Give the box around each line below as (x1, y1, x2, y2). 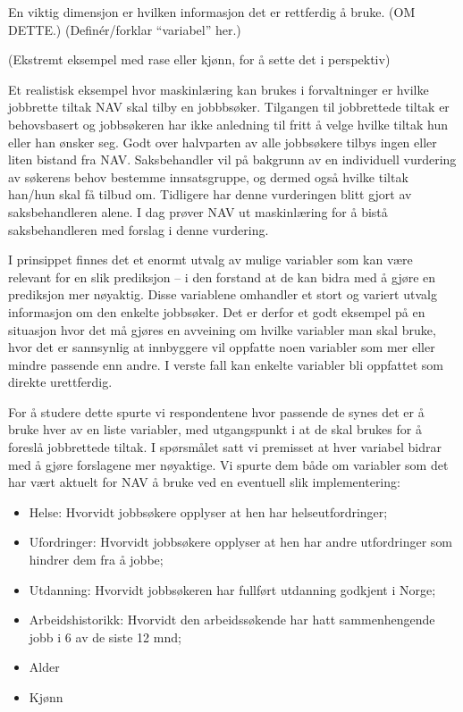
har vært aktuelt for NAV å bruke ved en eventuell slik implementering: (8, 473, 400, 491)
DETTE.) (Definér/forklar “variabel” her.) (8, 20, 241, 38)
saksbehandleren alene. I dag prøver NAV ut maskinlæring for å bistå (8, 202, 388, 221)
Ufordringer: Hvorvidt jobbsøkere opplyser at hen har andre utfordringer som (29, 532, 453, 551)
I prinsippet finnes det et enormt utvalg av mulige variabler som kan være (8, 250, 413, 269)
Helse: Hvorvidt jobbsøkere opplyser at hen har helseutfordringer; (29, 502, 388, 521)
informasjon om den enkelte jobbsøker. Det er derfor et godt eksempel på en (8, 302, 425, 321)
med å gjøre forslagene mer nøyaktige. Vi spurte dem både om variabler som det (8, 455, 449, 473)
